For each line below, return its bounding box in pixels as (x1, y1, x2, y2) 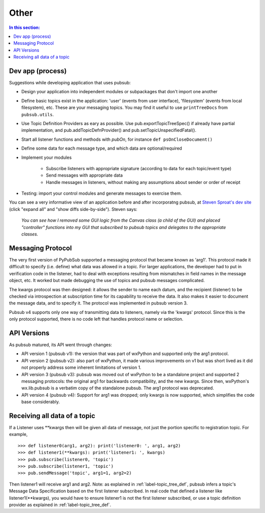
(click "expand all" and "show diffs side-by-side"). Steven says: (9, 206, 137, 212)
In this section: (9, 25, 40, 30)
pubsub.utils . (21, 111, 54, 117)
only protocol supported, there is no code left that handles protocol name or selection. (9, 316, 184, 322)
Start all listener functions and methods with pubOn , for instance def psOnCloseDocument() (21, 136, 213, 142)
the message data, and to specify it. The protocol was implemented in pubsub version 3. (9, 300, 188, 306)
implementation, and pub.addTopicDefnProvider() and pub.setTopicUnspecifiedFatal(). (21, 128, 196, 133)
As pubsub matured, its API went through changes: (9, 341, 112, 348)
